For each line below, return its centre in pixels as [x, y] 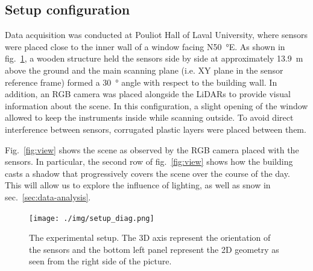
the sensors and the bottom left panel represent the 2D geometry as [154, 249]
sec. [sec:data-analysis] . [48, 196]
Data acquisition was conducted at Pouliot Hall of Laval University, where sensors [156, 35]
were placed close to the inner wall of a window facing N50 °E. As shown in [145, 46]
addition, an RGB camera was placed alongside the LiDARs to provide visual [148, 94]
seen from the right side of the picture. [100, 261]
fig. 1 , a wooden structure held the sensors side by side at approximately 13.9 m [154, 58]
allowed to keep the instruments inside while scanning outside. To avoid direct [149, 117]
